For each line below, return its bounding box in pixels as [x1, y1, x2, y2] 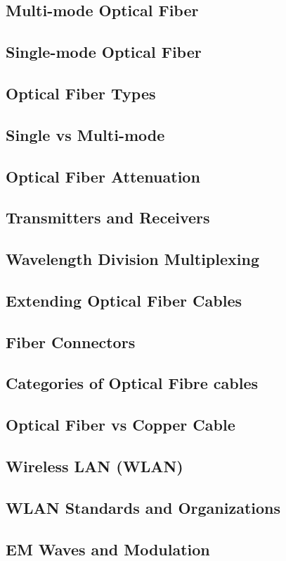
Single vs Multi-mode [6, 123, 165, 145]
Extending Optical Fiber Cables [6, 289, 242, 311]
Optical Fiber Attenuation [6, 165, 200, 187]
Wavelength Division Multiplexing [6, 248, 259, 270]
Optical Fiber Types [6, 82, 156, 104]
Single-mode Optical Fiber [6, 41, 202, 63]
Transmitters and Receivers [6, 206, 210, 228]
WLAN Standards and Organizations [6, 496, 280, 518]
